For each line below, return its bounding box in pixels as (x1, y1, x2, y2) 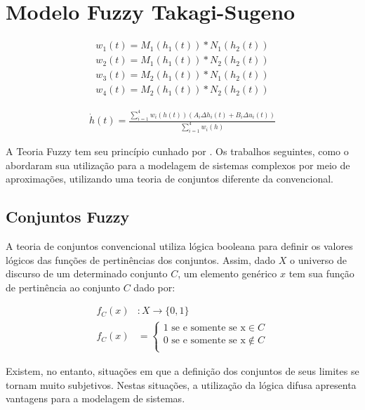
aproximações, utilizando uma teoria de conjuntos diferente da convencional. (6, 171, 333, 186)
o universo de (290, 252, 347, 267)
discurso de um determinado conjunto (6, 266, 168, 281)
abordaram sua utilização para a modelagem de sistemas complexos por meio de (6, 157, 350, 172)
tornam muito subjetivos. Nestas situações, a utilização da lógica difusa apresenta (6, 377, 357, 392)
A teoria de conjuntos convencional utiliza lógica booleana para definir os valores (6, 238, 353, 253)
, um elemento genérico (178, 266, 277, 281)
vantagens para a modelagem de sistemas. (6, 391, 185, 406)
